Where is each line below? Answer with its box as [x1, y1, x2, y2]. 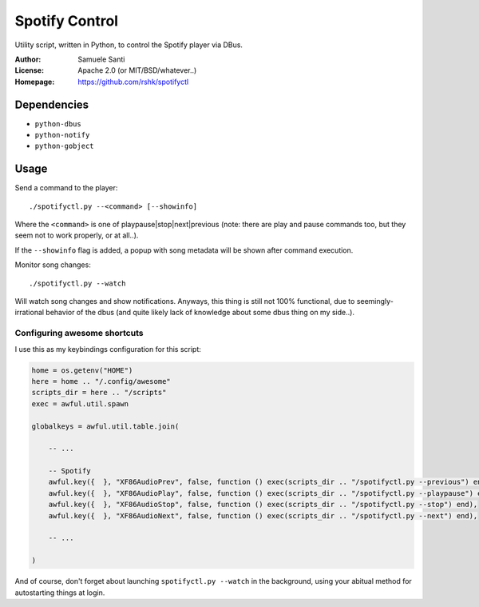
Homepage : [14, 77, 55, 86]
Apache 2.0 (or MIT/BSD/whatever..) [77, 66, 197, 75]
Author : [14, 54, 42, 64]
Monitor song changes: [14, 260, 91, 270]
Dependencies [14, 98, 89, 111]
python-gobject [34, 142, 95, 151]
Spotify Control [14, 12, 119, 30]
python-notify [34, 130, 90, 140]
